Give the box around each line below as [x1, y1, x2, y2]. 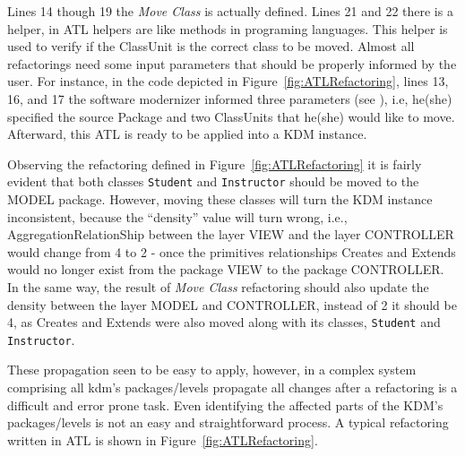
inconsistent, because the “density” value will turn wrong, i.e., [7, 207, 348, 226]
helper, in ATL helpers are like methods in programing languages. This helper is [7, 19, 448, 38]
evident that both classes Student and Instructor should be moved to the [7, 172, 419, 191]
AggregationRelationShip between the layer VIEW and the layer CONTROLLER [7, 225, 454, 244]
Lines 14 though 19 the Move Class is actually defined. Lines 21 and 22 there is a [7, 2, 453, 20]
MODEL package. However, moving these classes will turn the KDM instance [7, 190, 433, 208]
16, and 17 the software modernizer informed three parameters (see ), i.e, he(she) [7, 89, 452, 108]
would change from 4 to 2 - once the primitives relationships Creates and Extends [7, 242, 456, 261]
